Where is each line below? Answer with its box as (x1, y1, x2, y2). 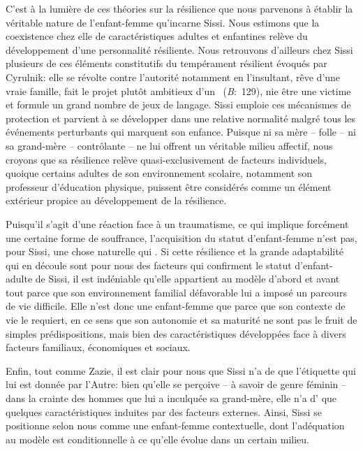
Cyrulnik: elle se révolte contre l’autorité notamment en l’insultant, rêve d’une (6, 69, 341, 84)
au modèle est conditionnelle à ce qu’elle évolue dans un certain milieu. (6, 431, 309, 446)
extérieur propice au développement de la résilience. (6, 193, 227, 208)
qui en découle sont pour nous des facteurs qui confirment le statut (6, 257, 292, 272)
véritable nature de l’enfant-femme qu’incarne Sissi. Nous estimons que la (6, 15, 320, 29)
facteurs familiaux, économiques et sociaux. (6, 340, 191, 355)
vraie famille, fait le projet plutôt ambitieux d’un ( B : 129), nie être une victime (6, 83, 351, 98)
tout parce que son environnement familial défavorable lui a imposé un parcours (6, 285, 347, 299)
